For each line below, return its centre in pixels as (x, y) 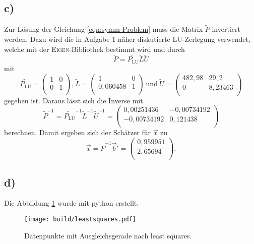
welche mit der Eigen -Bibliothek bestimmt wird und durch (94, 49)
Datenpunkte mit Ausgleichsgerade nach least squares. (108, 235)
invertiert (226, 29)
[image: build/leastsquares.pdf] (80, 219)
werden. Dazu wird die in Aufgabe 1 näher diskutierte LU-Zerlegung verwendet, (127, 39)
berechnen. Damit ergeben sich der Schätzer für (77, 132)
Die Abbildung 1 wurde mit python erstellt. (72, 203)
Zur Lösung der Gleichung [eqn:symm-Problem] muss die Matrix (104, 29)
